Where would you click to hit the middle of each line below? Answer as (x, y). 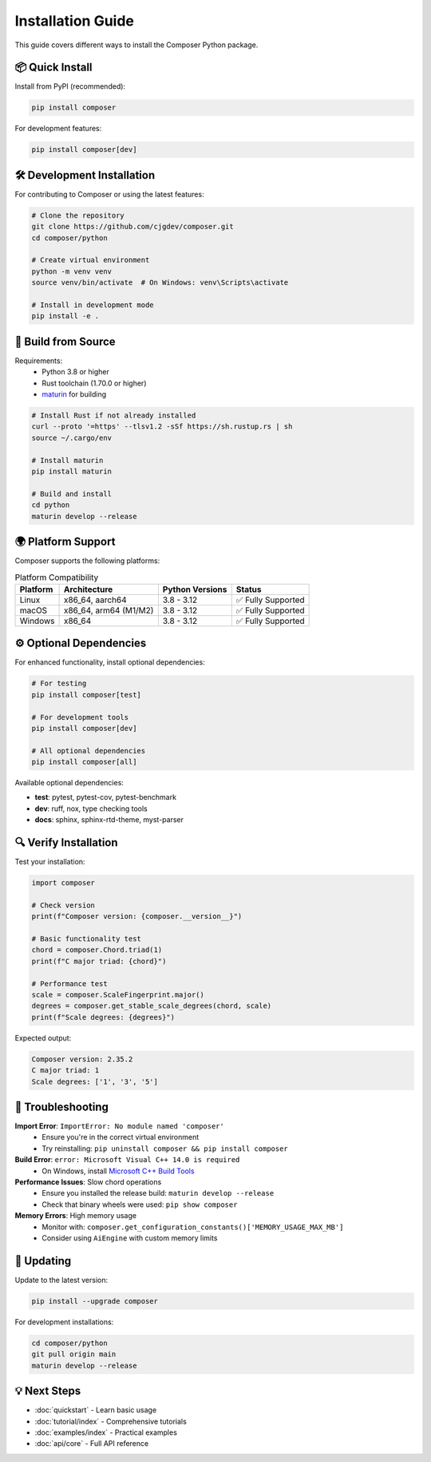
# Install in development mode (93, 305)
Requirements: (39, 361)
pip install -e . (65, 316)
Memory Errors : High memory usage (76, 1216)
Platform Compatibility (57, 577)
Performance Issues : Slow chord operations (88, 1182)
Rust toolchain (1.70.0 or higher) (94, 383)
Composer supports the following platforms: (87, 561)
